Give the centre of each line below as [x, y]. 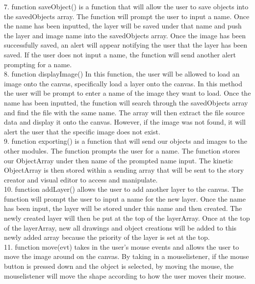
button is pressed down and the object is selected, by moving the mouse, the [119, 266]
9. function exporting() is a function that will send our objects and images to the [126, 141]
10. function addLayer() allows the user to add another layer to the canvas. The [124, 189]
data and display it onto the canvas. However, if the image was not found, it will [125, 122]
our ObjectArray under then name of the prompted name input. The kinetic [119, 160]
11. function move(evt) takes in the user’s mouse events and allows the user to [122, 246]
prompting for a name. [38, 64]
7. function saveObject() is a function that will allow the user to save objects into [126, 6]
